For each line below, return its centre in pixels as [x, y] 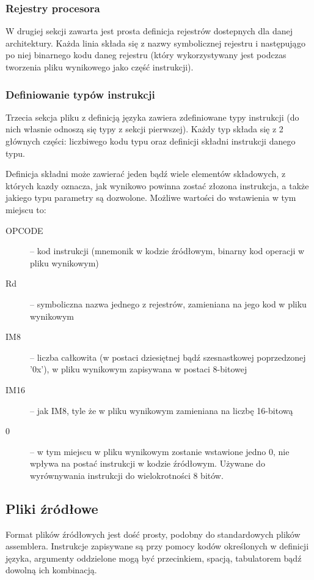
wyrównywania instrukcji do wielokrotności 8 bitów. [127, 475]
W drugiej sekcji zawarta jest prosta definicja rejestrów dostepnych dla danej [149, 31]
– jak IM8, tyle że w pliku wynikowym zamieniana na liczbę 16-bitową [162, 410]
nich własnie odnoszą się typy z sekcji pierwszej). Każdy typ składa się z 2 [144, 129]
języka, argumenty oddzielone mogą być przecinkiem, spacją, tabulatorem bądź [154, 558]
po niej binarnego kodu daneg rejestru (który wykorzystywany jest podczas [146, 55]
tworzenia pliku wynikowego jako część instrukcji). [100, 67]
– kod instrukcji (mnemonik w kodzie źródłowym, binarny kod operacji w [167, 251]
